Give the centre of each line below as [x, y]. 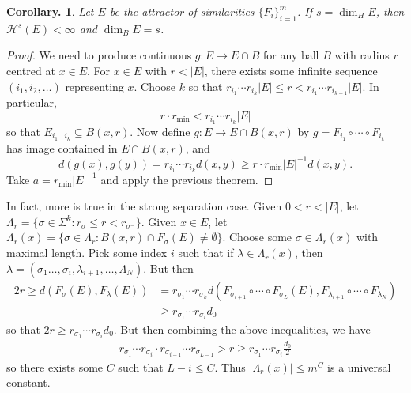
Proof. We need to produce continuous [99, 55]
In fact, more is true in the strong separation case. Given [144, 206]
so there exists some [55, 367]
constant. [28, 382]
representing [94, 86]
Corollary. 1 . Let [50, 11]
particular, [32, 102]
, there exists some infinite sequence [291, 70]
